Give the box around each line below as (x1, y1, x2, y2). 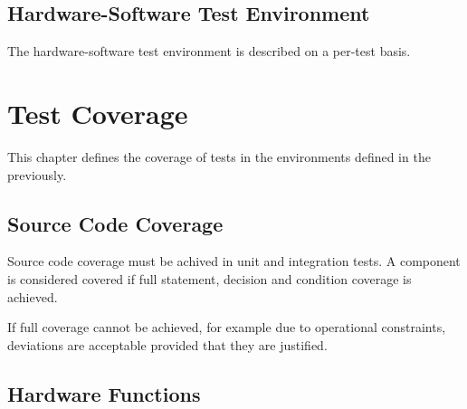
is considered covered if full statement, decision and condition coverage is (7, 269, 412, 288)
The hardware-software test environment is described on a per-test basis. (7, 42, 411, 61)
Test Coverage (7, 94, 188, 131)
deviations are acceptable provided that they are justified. (7, 335, 328, 354)
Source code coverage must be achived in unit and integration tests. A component (7, 252, 461, 271)
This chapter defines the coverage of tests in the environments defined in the (7, 147, 431, 166)
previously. (7, 165, 67, 184)
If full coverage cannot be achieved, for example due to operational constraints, (7, 318, 446, 337)
